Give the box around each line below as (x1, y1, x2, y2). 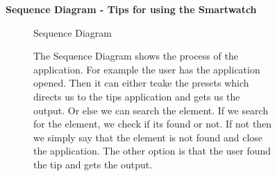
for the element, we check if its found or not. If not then (33, 116, 272, 131)
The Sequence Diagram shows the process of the (33, 49, 238, 63)
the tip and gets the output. (33, 157, 153, 171)
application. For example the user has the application (33, 62, 260, 76)
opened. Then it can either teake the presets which (33, 76, 249, 90)
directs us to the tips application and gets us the (33, 89, 240, 103)
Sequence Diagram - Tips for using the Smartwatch (6, 2, 257, 16)
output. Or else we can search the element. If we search (33, 103, 269, 117)
